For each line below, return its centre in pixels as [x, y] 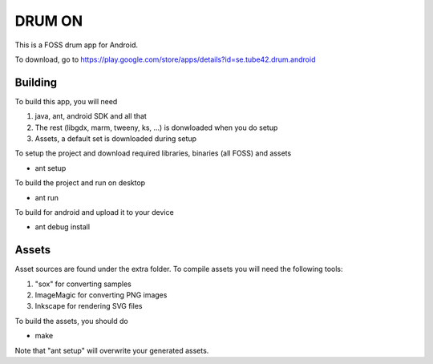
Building [36, 82]
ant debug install [63, 227]
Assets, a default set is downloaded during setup [115, 139]
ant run [47, 197]
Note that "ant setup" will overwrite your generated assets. [112, 350]
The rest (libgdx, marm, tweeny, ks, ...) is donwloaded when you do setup [156, 127]
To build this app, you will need [66, 101]
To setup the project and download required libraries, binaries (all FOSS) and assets [153, 153]
